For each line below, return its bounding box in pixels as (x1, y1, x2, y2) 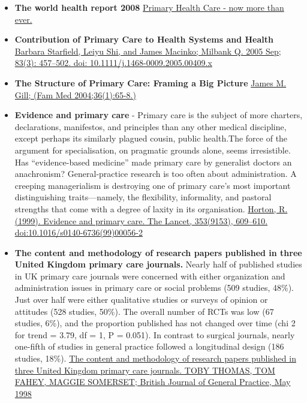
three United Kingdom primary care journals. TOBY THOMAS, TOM (14, 363, 275, 376)
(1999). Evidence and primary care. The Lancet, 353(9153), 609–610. (14, 214, 268, 227)
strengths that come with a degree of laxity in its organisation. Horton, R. (14, 202, 288, 215)
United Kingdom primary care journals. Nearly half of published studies (14, 258, 302, 270)
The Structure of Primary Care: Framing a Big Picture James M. (14, 76, 287, 89)
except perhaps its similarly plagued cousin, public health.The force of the (14, 132, 288, 145)
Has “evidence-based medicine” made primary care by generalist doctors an (14, 155, 292, 168)
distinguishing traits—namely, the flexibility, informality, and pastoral (14, 191, 272, 203)
